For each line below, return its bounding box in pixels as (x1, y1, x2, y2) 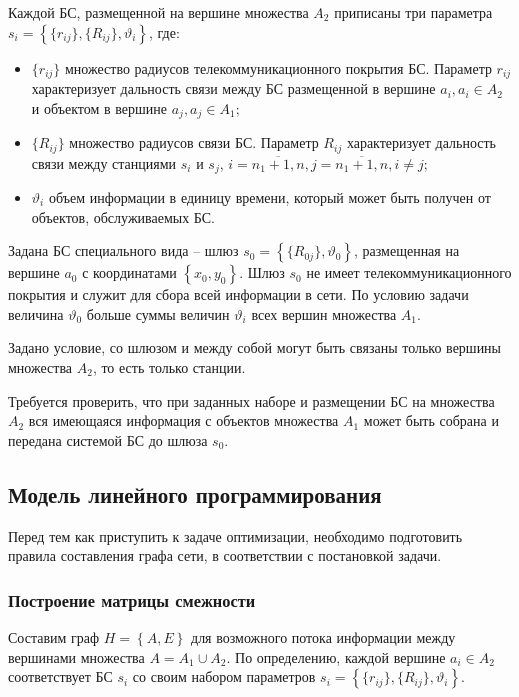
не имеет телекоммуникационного (306, 262, 512, 283)
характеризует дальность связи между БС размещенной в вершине (31, 78, 436, 99)
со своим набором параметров (132, 666, 316, 687)
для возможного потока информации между (191, 626, 456, 647)
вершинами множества (8, 646, 145, 667)
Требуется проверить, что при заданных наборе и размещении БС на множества (8, 390, 495, 411)
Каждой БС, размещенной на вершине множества (8, 2, 309, 22)
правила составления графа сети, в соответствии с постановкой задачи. (8, 545, 442, 566)
